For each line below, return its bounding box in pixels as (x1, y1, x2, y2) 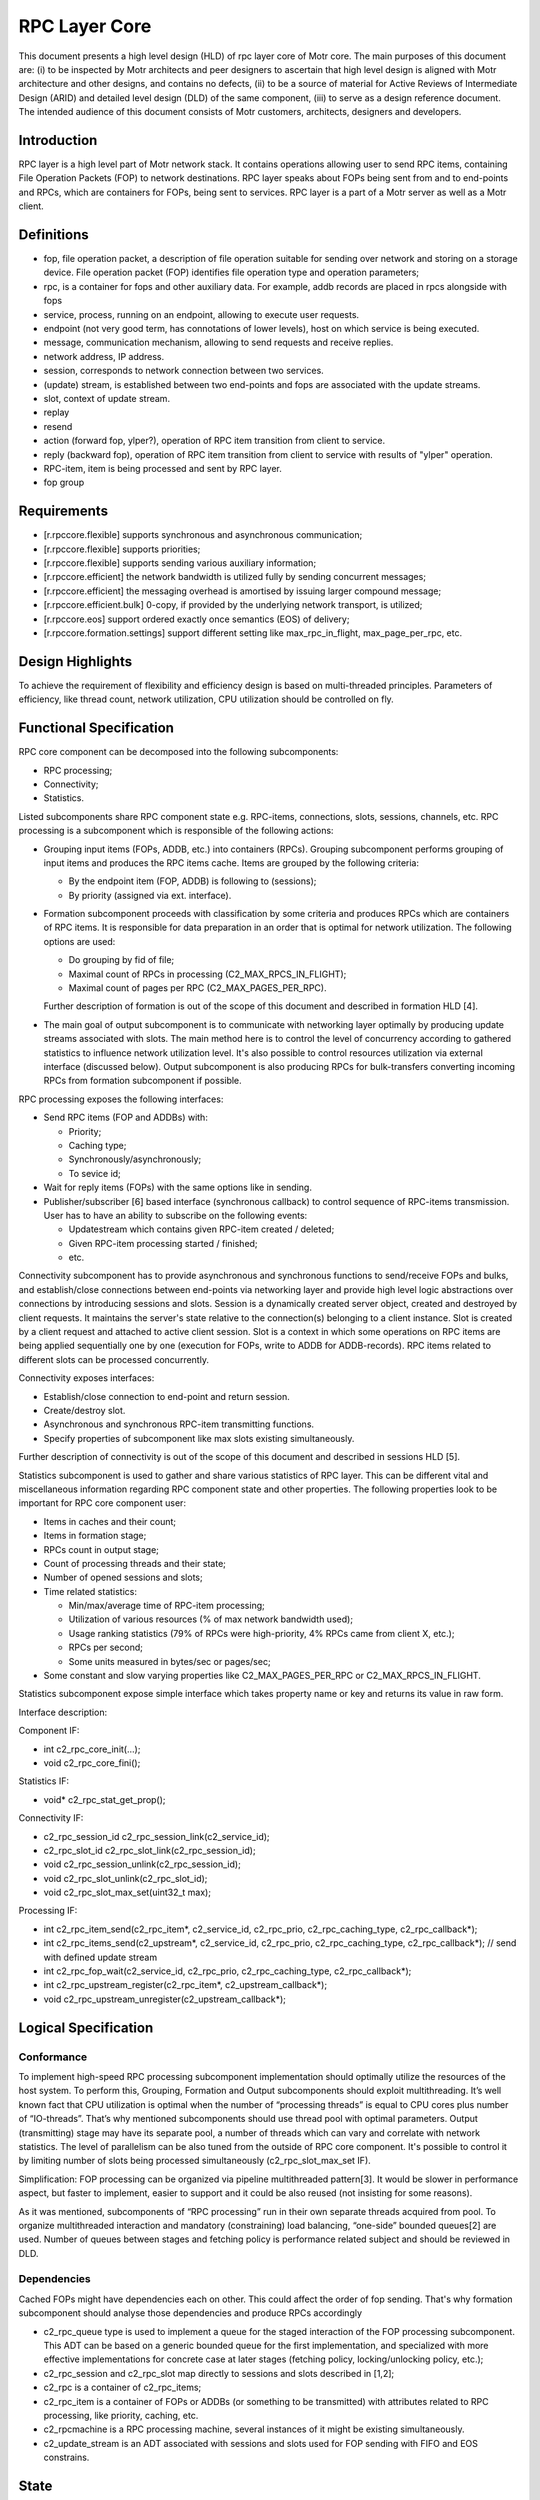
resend (43, 420, 73, 432)
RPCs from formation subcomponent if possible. (43, 1075, 242, 1087)
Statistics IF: (18, 1775, 70, 1787)
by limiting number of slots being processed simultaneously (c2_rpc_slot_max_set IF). (18, 2155, 372, 2167)
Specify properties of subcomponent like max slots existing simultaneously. (43, 1432, 355, 1444)
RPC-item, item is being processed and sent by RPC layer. (43, 462, 282, 474)
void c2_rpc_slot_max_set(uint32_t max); (43, 1886, 212, 1899)
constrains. (43, 2451, 90, 2464)
